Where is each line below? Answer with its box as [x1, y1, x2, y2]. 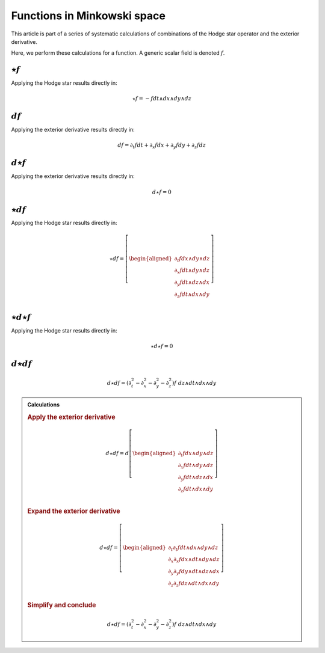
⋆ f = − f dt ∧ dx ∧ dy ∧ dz [132, 95, 192, 102]
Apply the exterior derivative [27, 412, 116, 421]
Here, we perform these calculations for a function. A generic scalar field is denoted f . [11, 49, 225, 57]
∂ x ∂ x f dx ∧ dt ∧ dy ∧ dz [168, 556, 220, 565]
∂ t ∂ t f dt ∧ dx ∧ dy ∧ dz [168, 544, 218, 553]
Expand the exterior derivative [27, 507, 120, 515]
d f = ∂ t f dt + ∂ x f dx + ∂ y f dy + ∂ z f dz [117, 142, 206, 150]
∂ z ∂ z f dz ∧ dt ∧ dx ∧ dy [168, 580, 220, 588]
